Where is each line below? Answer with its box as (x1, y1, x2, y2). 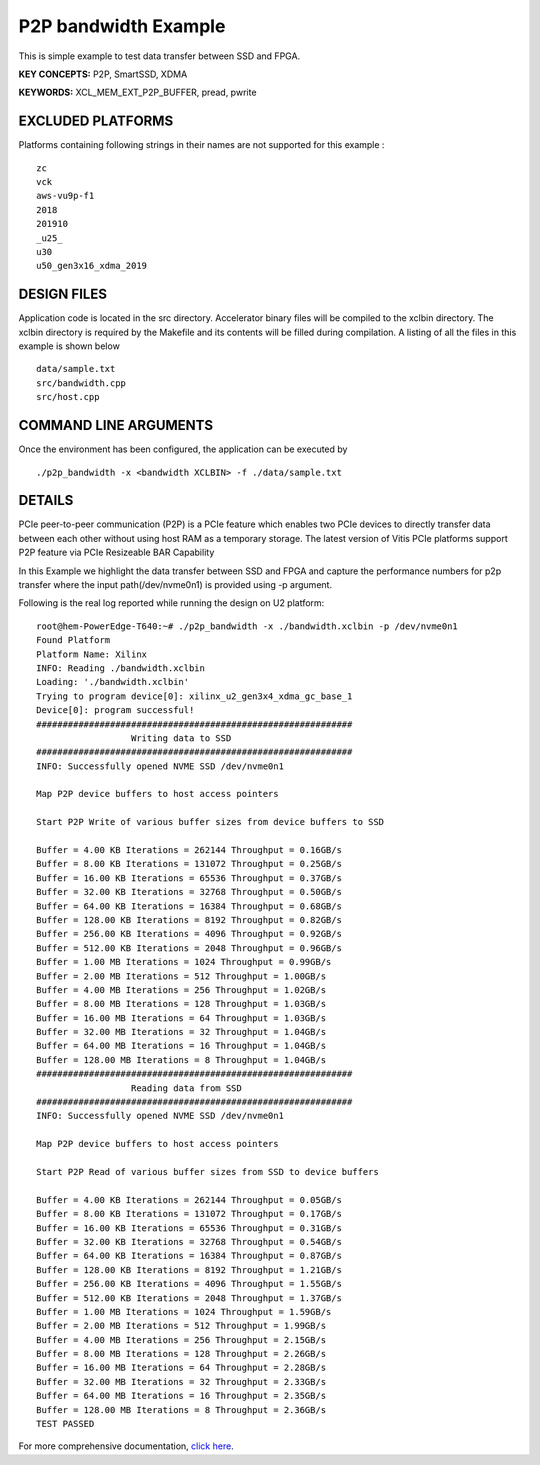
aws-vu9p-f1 (36, 190, 95, 202)
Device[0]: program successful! (36, 705, 195, 716)
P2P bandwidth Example (18, 15, 226, 37)
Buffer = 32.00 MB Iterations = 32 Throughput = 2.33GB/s (36, 1376, 327, 1387)
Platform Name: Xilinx (36, 648, 148, 660)
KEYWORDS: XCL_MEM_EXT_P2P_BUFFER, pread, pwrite (18, 86, 257, 99)
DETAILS (18, 492, 74, 509)
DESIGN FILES (18, 286, 107, 303)
